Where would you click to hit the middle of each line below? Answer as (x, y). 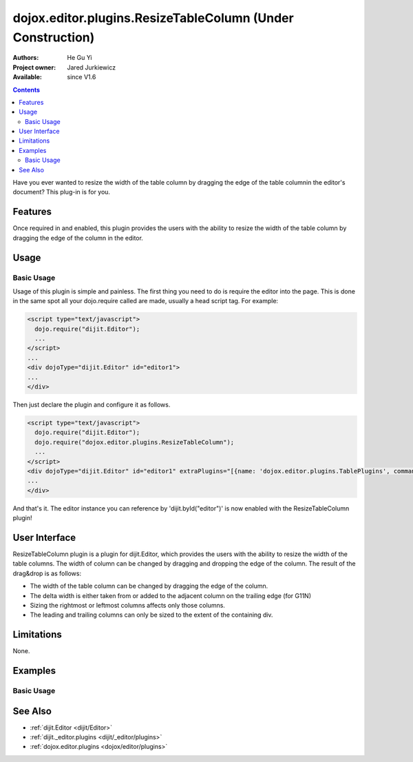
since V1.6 (82, 77)
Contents (27, 90)
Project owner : (34, 67)
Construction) (54, 37)
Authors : (26, 58)
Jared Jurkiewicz (92, 67)
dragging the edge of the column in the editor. (78, 238)
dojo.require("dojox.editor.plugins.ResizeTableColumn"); (135, 442)
